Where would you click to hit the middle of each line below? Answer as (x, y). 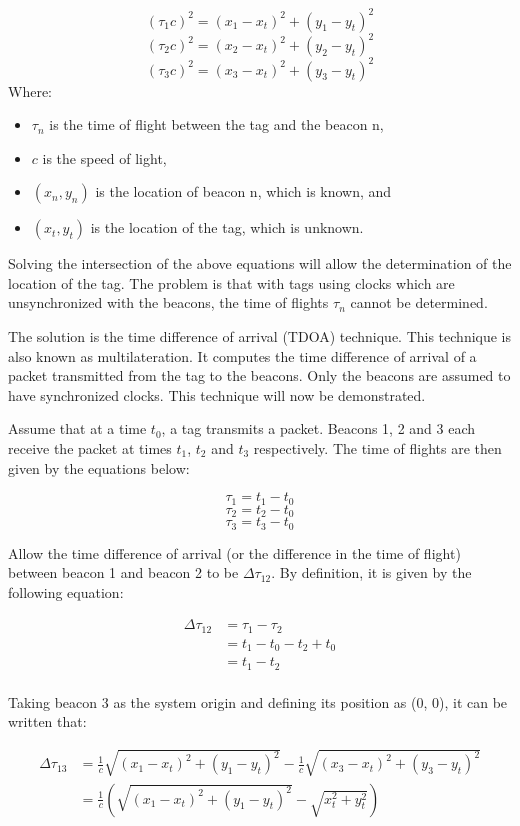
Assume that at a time (77, 428)
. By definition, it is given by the (371, 572)
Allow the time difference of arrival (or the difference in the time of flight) (234, 552)
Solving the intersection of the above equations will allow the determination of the (260, 263)
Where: (30, 90)
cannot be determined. (419, 302)
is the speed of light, (104, 157)
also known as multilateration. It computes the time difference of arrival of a (242, 355)
